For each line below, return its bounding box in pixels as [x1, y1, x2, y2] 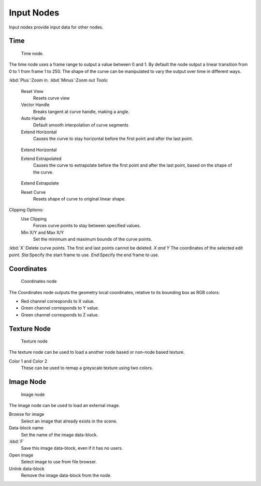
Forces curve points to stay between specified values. [33, 223, 141, 229]
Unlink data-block [9, 466, 44, 471]
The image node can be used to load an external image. [9, 403, 120, 408]
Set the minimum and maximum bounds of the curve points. [33, 236, 152, 242]
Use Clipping [21, 216, 47, 221]
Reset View [21, 88, 43, 94]
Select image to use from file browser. [21, 459, 97, 465]
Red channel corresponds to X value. [21, 298, 95, 304]
